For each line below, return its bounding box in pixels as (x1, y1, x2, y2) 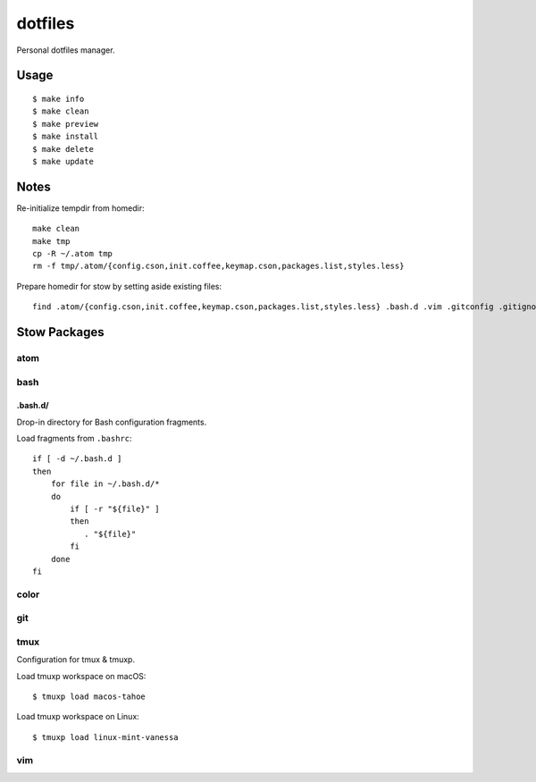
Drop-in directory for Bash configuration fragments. (16, 416, 207, 427)
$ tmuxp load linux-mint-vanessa (32, 732, 179, 742)
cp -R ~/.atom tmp (32, 248, 113, 258)
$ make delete (32, 144, 94, 154)
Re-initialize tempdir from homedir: (16, 202, 145, 214)
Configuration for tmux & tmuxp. (16, 654, 136, 665)
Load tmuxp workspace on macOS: (16, 670, 147, 681)
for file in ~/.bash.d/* (50, 479, 160, 489)
